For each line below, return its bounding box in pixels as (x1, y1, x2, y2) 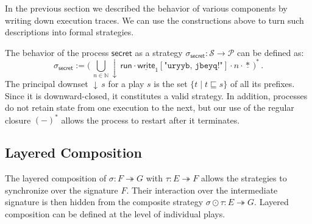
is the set (154, 77, 188, 90)
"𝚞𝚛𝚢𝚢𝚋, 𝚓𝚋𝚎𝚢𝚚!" (164, 61, 223, 70)
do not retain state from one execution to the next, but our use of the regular (5, 101, 294, 114)
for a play (108, 77, 144, 90)
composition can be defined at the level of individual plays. (5, 208, 225, 220)
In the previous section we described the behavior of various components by (5, 2, 288, 14)
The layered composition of (5, 172, 107, 184)
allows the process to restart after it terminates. (61, 113, 240, 126)
